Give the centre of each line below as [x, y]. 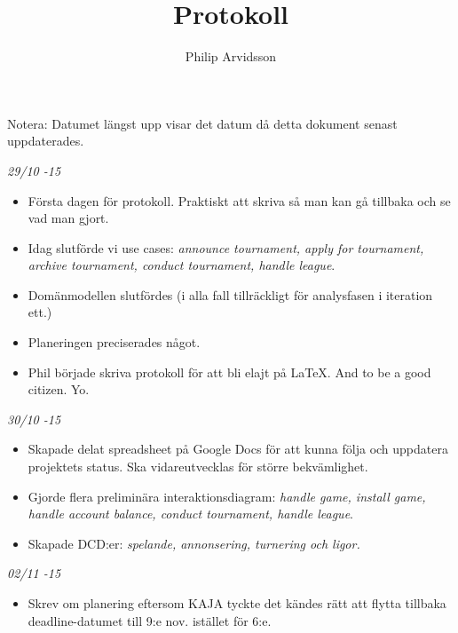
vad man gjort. [68, 218]
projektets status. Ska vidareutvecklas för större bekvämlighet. [198, 467]
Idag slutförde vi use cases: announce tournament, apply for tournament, [226, 247]
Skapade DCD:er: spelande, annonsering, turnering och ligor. [194, 543]
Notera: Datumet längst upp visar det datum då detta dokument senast [202, 123]
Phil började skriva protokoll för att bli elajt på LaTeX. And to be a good [229, 372]
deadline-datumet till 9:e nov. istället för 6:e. [150, 620]
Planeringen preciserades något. [114, 342]
